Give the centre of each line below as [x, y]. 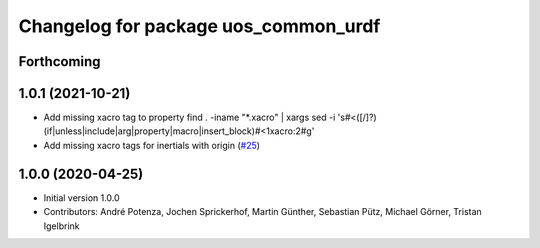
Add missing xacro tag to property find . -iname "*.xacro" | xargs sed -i [189, 117]
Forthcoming [59, 61]
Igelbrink [61, 226]
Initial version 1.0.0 [81, 197]
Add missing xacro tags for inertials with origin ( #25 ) [151, 145]
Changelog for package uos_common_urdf [199, 26]
